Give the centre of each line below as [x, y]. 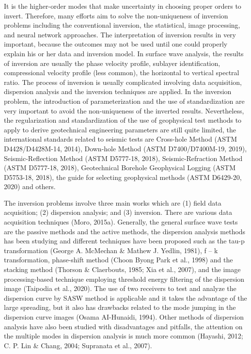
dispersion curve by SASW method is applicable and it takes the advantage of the [125, 298]
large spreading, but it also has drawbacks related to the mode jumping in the [120, 307]
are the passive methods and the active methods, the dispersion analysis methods [125, 231]
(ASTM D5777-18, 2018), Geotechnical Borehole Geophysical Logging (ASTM [120, 168]
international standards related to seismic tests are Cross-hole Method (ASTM [121, 139]
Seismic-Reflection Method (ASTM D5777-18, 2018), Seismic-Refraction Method [123, 158]
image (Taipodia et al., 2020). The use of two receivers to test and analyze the [120, 288]
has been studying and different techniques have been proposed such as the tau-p [124, 241]
